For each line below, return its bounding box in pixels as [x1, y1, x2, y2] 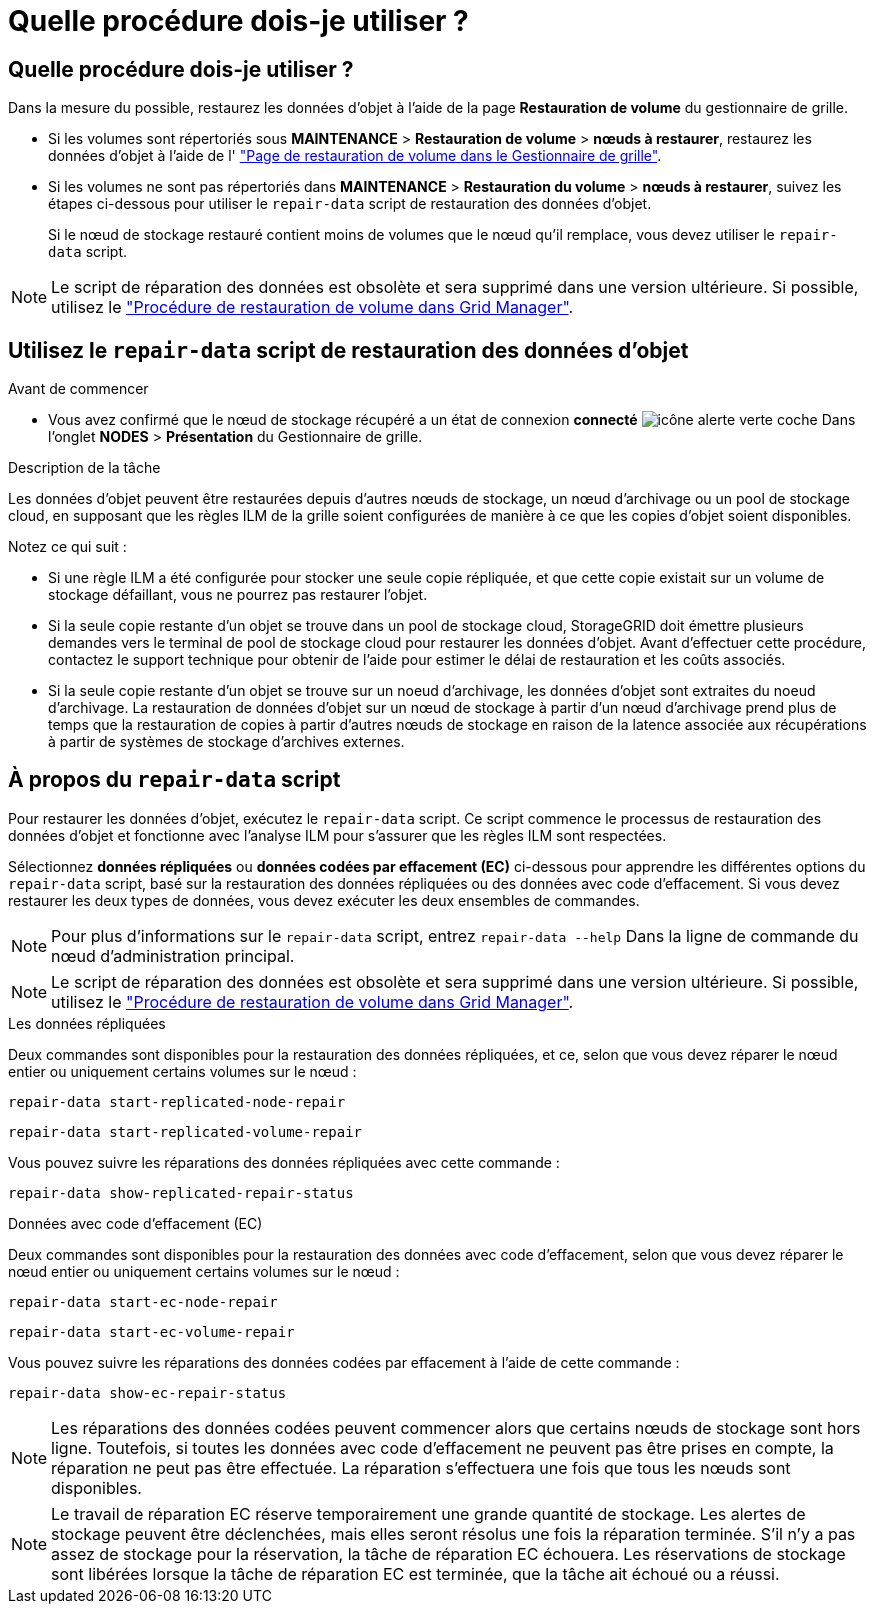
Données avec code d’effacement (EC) [8, 1214, 263, 1232]
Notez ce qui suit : [8, 538, 127, 556]
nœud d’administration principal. [51, 945, 295, 966]
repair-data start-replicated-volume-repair [8, 1123, 363, 1140]
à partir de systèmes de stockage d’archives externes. [48, 733, 405, 751]
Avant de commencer [8, 380, 149, 398]
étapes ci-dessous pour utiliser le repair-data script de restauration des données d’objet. [48, 195, 652, 213]
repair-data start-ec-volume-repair [8, 1323, 295, 1340]
